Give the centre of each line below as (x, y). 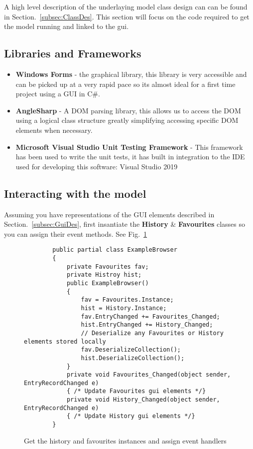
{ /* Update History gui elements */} (131, 416)
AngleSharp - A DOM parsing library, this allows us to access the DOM (128, 110)
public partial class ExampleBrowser (115, 250)
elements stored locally (65, 341)
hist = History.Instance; (124, 308)
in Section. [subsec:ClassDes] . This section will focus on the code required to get (127, 16)
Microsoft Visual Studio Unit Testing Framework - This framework (129, 147)
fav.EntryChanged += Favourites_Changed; (150, 316)
